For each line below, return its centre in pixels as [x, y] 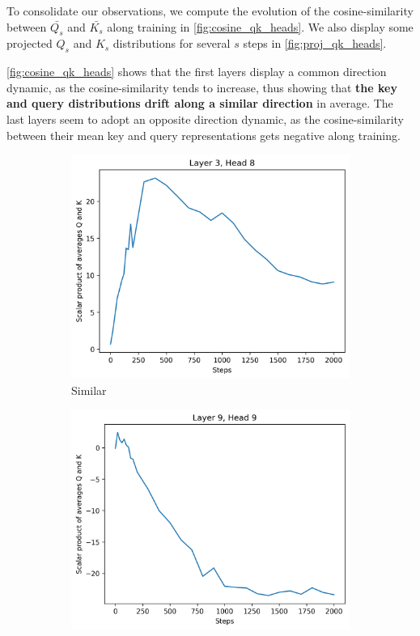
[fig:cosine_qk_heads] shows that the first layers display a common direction [197, 72]
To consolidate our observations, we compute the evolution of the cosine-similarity [210, 11]
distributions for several [172, 43]
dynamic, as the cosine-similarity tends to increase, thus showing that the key [202, 87]
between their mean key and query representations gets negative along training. [204, 135]
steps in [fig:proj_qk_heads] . [315, 43]
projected [30, 43]
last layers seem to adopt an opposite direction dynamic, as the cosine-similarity [206, 119]
